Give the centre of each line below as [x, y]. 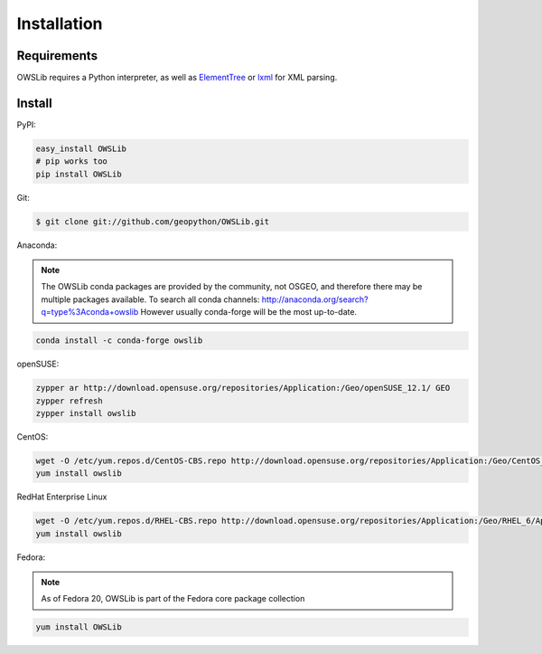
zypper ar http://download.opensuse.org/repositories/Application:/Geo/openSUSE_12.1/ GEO [243, 388]
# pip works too [72, 161]
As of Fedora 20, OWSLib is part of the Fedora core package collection [173, 599]
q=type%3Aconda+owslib [90, 312]
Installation [60, 24]
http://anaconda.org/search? [315, 299]
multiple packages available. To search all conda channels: [150, 299]
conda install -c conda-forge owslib [119, 341]
